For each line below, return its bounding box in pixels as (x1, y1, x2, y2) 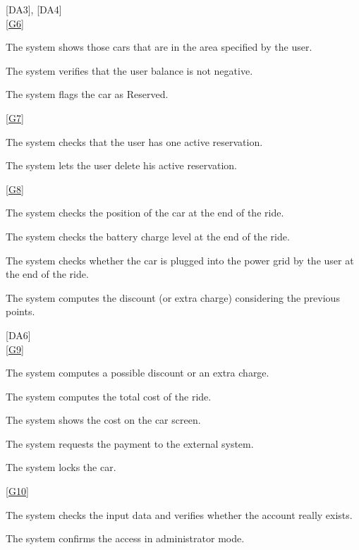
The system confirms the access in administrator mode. (6, 531, 245, 546)
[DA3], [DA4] (6, 2, 62, 16)
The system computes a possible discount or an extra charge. (6, 365, 269, 380)
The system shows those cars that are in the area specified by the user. (6, 39, 312, 54)
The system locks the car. (6, 460, 116, 475)
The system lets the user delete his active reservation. (6, 158, 237, 173)
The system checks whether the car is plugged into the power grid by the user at (6, 252, 354, 267)
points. (6, 304, 35, 319)
